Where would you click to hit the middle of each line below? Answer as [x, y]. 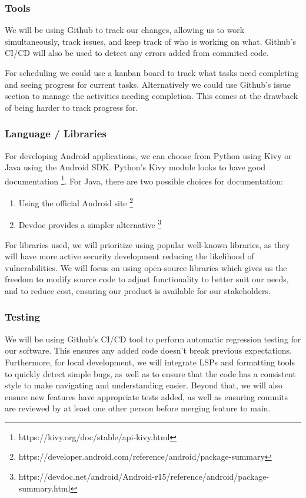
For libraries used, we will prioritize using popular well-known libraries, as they [147, 244]
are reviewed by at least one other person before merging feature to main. [138, 408]
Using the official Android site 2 [76, 202]
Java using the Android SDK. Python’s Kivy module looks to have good [135, 167]
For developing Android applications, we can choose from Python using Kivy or [148, 155]
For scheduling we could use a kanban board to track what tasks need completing [152, 72]
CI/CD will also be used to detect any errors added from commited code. [137, 53]
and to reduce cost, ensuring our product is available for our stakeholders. [138, 290]
